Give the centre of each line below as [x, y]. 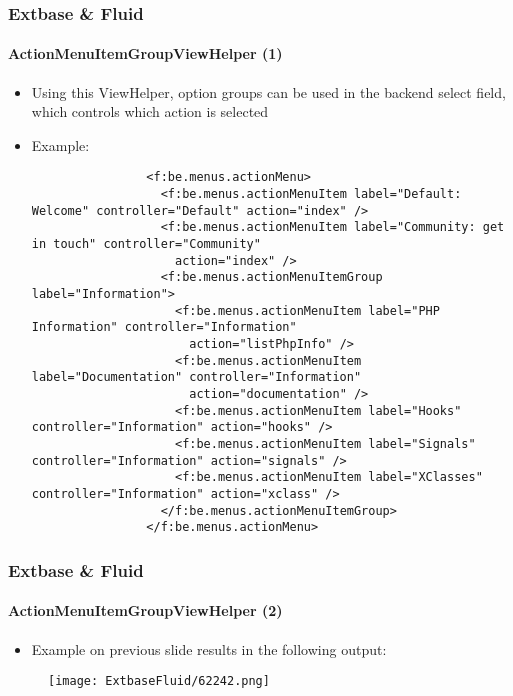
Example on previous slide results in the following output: [209, 648]
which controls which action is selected [150, 111]
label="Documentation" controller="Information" [196, 377]
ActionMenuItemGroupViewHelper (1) [145, 53]
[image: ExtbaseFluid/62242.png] [159, 681]
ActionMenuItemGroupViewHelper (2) [145, 610]
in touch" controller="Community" [146, 244]
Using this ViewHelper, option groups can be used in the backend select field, [268, 91]
